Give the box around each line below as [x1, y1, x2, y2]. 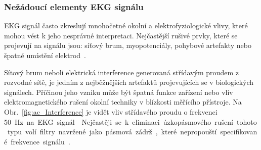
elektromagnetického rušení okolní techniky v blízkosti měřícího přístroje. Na [4, 96, 242, 107]
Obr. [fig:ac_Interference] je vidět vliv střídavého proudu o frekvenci [4, 106, 217, 117]
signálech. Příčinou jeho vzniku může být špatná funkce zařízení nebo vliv [4, 86, 233, 97]
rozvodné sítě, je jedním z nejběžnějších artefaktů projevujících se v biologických [4, 77, 254, 87]
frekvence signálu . [11, 136, 70, 146]
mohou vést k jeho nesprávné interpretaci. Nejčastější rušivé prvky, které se [4, 30, 238, 40]
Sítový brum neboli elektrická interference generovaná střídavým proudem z [4, 67, 239, 77]
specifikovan [220, 126, 257, 137]
